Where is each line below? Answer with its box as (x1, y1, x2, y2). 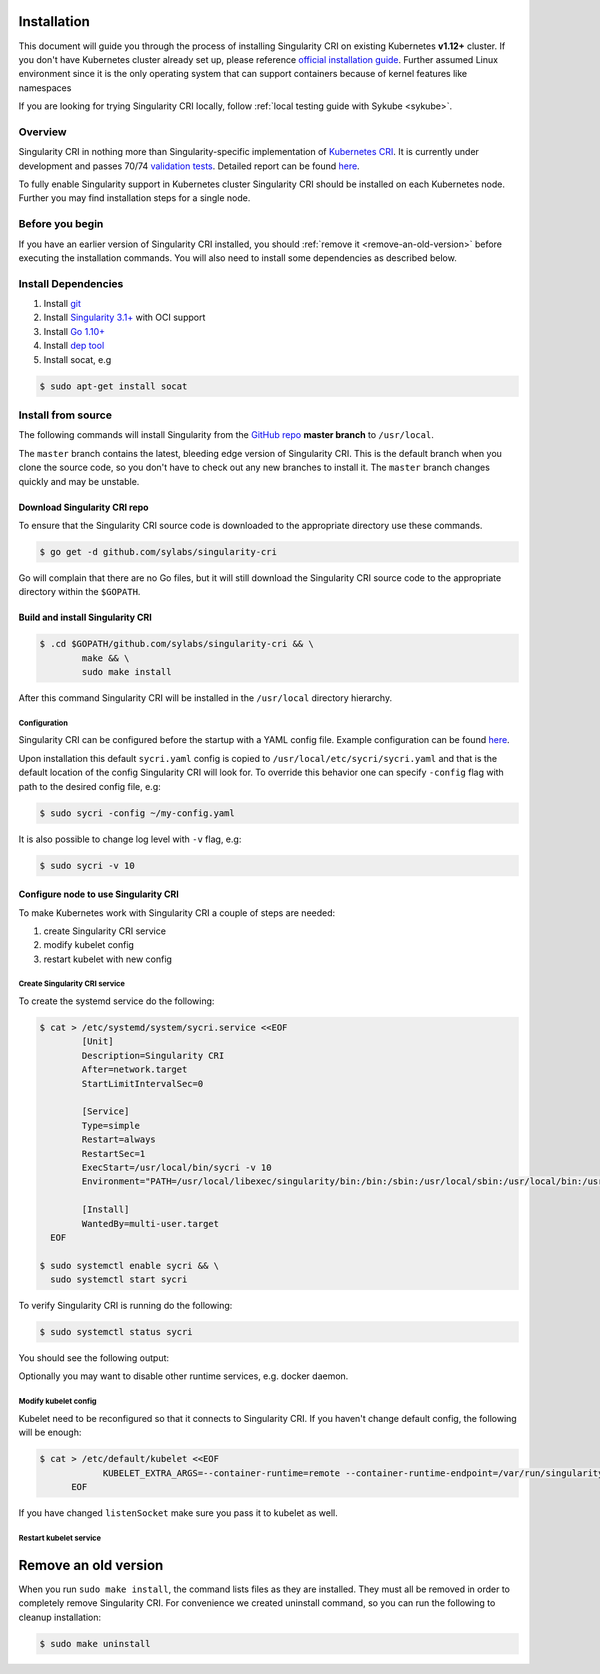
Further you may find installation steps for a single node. (18, 192, 251, 204)
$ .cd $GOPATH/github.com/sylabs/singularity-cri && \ (39, 638, 314, 650)
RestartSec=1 (81, 1148, 146, 1159)
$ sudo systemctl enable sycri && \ (39, 1260, 220, 1271)
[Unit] (81, 1036, 114, 1047)
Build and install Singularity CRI (18, 611, 152, 624)
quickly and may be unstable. (18, 475, 140, 487)
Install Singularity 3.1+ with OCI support (43, 311, 206, 324)
